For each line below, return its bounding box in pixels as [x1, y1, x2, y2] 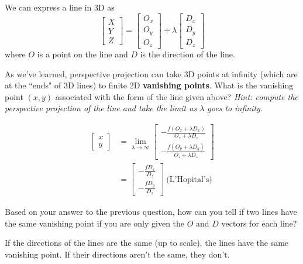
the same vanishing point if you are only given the [5, 217, 185, 229]
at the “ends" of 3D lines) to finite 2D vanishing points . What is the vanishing [5, 79, 294, 91]
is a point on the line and [37, 48, 128, 60]
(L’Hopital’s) [166, 175, 212, 184]
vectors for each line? [221, 217, 297, 229]
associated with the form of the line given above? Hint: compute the [55, 90, 298, 102]
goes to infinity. [207, 102, 263, 114]
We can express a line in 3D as [5, 1, 115, 13]
